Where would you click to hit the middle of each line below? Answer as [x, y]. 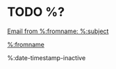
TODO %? [36, 12]
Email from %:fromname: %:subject [58, 31]
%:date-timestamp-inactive [47, 58]
